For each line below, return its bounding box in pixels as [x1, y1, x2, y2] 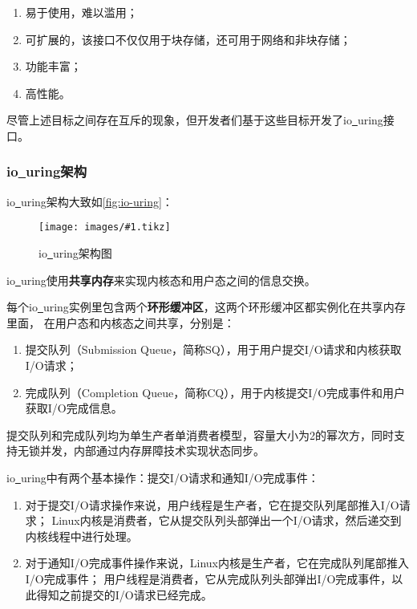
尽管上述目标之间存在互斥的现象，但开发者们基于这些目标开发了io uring [6, 112, 383, 128]
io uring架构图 [38, 245, 112, 262]
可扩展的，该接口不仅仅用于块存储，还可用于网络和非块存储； [25, 30, 351, 47]
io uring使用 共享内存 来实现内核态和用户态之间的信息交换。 [6, 271, 316, 288]
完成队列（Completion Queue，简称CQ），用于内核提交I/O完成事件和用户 [25, 384, 406, 400]
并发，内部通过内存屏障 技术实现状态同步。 [39, 442, 265, 459]
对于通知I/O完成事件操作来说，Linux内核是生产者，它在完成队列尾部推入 [25, 554, 409, 571]
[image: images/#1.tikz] [38, 221, 171, 233]
